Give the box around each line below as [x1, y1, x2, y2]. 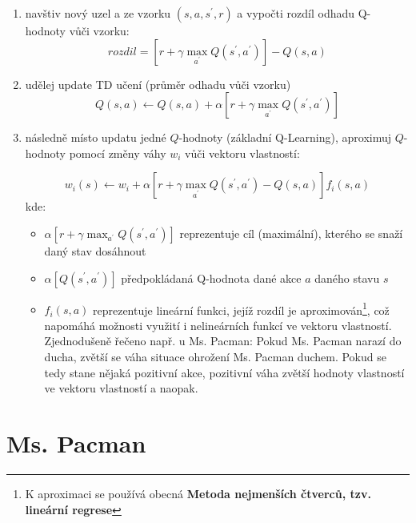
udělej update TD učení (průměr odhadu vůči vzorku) [25, 75, 291, 92]
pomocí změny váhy [69, 144, 166, 161]
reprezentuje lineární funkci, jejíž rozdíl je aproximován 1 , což [92, 299, 390, 318]
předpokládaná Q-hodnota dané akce [121, 269, 302, 286]
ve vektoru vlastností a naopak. [44, 380, 198, 396]
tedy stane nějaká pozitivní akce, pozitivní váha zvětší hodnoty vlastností [44, 364, 405, 380]
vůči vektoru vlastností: [185, 144, 300, 161]
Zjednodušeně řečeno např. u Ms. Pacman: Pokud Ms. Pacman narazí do [44, 332, 402, 349]
